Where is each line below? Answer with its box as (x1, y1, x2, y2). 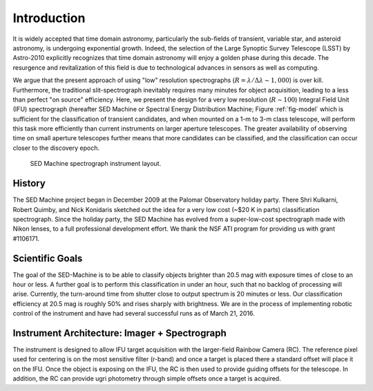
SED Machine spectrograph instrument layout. (30, 160, 162, 168)
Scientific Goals (12, 252, 83, 264)
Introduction (12, 10, 86, 26)
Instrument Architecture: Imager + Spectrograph (12, 327, 227, 338)
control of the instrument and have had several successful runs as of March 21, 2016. (12, 309, 255, 318)
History (12, 178, 46, 189)
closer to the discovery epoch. (12, 144, 100, 152)
